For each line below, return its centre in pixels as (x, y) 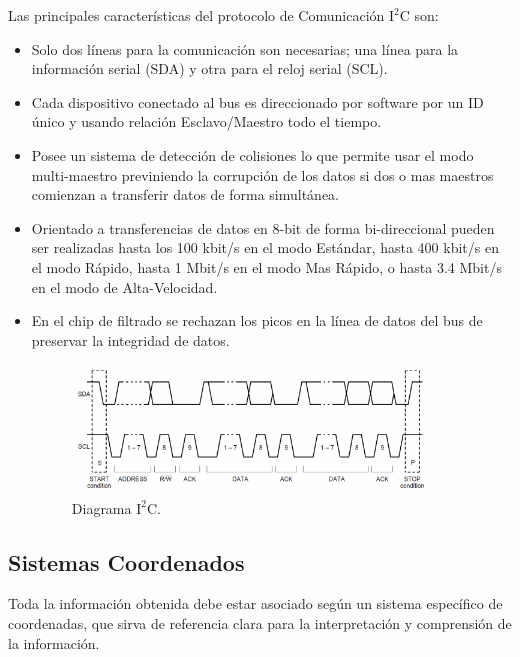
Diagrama (101, 507)
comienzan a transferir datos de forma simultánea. (185, 194)
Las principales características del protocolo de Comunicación (196, 15)
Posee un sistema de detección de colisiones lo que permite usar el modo (252, 154)
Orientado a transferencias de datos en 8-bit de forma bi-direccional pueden (263, 227)
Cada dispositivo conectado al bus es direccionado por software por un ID (257, 101)
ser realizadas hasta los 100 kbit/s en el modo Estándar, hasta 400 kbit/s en (265, 247)
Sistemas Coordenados (126, 561)
